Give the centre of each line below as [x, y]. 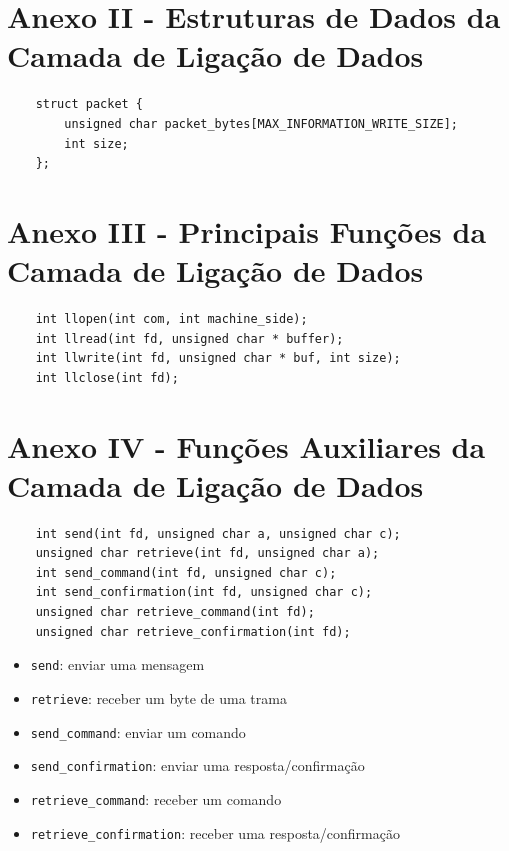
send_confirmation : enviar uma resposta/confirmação [197, 765]
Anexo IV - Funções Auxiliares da [246, 445]
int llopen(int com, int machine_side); [171, 319]
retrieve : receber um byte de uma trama [158, 697]
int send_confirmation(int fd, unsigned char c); [204, 592]
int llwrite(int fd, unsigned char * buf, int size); [218, 358]
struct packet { [89, 104]
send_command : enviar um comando [138, 731]
